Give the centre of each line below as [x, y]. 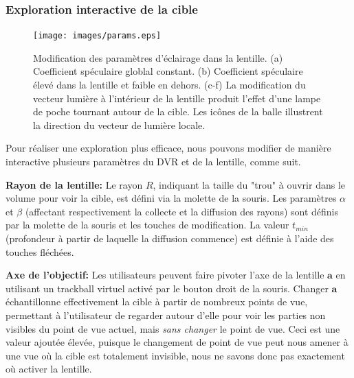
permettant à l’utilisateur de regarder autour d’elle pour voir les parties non [166, 315]
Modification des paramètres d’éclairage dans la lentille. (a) [158, 57]
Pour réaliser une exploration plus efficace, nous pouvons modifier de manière [168, 148]
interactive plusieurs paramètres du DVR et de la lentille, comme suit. [153, 162]
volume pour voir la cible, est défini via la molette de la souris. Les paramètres [171, 198]
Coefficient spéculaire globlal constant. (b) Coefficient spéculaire [168, 71]
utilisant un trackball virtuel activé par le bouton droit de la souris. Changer [167, 288]
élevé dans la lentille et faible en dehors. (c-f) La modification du [169, 85]
